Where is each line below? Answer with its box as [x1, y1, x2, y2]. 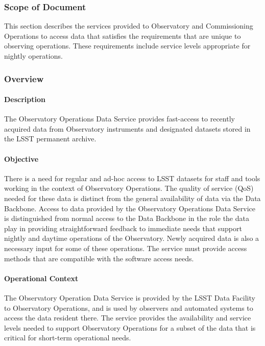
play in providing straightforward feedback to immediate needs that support [4, 223, 242, 233]
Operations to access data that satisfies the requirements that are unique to [4, 30, 241, 41]
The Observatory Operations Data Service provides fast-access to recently [4, 113, 235, 124]
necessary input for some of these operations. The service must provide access [4, 242, 247, 253]
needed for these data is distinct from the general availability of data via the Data [4, 193, 261, 203]
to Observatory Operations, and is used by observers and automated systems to [4, 302, 253, 313]
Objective [4, 153, 39, 164]
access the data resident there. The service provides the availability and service [4, 312, 251, 323]
